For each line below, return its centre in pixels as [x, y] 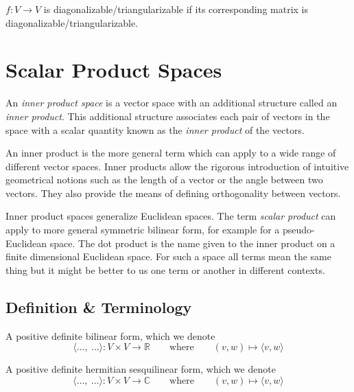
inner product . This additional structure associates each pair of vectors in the [168, 116]
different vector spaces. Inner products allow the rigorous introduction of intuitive [177, 166]
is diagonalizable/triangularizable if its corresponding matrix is [176, 9]
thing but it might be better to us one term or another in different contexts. [165, 269]
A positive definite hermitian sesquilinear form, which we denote [141, 369]
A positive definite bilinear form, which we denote [110, 335]
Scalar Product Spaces [114, 70]
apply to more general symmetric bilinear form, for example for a [143, 230]
